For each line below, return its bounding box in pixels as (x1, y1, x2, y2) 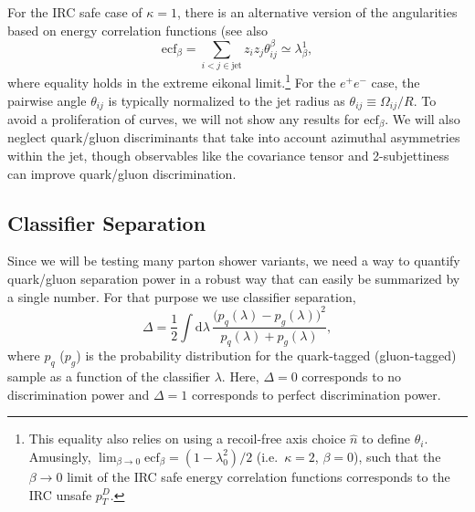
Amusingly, (28, 446, 91, 465)
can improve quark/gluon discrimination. (7, 163, 237, 183)
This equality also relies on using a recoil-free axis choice (28, 429, 346, 448)
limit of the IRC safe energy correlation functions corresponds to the (67, 466, 450, 486)
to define (362, 429, 410, 448)
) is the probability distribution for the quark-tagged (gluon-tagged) (76, 346, 457, 365)
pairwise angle (7, 90, 87, 110)
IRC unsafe (28, 485, 92, 504)
